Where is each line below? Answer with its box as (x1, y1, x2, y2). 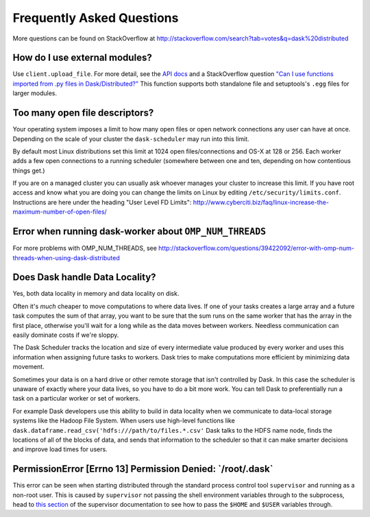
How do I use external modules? (12, 52, 152, 64)
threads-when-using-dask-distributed (12, 253, 120, 262)
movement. (12, 363, 45, 371)
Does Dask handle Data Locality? (12, 271, 157, 283)
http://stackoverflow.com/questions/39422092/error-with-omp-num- (158, 244, 355, 253)
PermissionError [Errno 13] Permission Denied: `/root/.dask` (12, 463, 273, 475)
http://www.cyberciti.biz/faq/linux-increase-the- (193, 198, 329, 206)
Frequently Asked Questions (12, 10, 179, 25)
